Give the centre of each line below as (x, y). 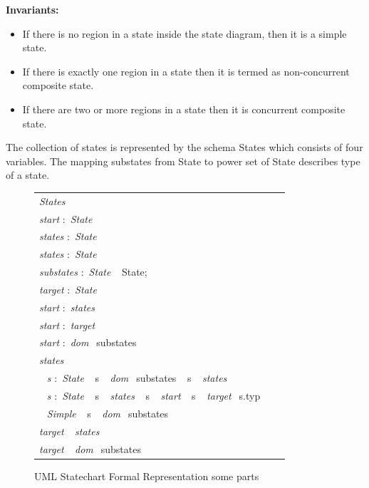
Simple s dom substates (108, 413)
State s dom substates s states (145, 378)
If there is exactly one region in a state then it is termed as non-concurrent (186, 71)
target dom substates (90, 448)
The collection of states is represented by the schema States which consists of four (184, 147)
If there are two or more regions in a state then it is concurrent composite (184, 109)
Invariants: (32, 9)
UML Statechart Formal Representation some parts (147, 476)
